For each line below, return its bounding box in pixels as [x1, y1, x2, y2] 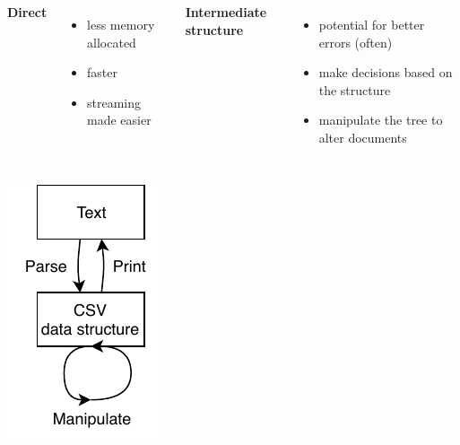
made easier [87, 110, 152, 129]
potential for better [318, 15, 425, 33]
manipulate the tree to [318, 110, 443, 129]
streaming [87, 92, 142, 111]
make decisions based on [318, 63, 453, 82]
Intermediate [185, 3, 267, 21]
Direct [7, 3, 48, 21]
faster [87, 63, 117, 82]
